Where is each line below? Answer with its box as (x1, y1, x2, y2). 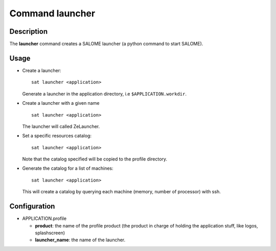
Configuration (9, 202, 55, 211)
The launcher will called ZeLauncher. (22, 123, 100, 129)
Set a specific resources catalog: (22, 133, 92, 139)
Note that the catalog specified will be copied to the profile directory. (22, 156, 168, 162)
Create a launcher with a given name (22, 100, 100, 106)
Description (9, 27, 48, 36)
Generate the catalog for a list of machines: (22, 165, 113, 171)
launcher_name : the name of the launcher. (35, 237, 126, 243)
